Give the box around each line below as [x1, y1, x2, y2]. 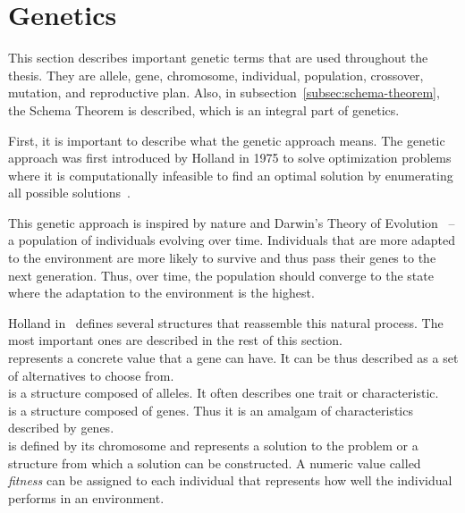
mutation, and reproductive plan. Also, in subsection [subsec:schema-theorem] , [8, 83, 440, 102]
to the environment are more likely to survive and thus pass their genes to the [8, 248, 436, 267]
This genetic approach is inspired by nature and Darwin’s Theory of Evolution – [8, 213, 455, 231]
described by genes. [8, 418, 114, 437]
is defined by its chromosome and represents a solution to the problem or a [8, 436, 418, 454]
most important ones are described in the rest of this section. [8, 331, 342, 349]
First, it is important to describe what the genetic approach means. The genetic [8, 130, 445, 149]
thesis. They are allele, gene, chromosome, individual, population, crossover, [8, 65, 424, 84]
